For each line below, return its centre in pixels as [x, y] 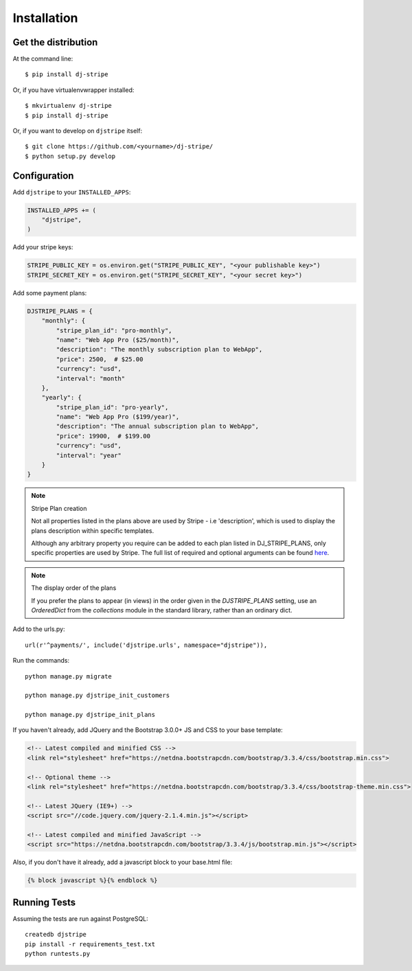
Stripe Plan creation [59, 508]
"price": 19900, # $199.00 [103, 436]
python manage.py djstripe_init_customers [98, 696]
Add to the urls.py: [39, 629]
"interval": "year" [89, 455]
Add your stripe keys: [43, 247]
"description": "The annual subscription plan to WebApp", [158, 426]
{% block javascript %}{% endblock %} [92, 880]
